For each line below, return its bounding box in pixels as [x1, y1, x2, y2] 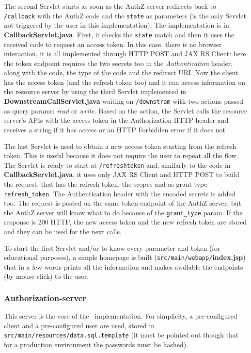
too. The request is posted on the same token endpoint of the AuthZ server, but [4, 198, 241, 208]
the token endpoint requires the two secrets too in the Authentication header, [4, 58, 233, 68]
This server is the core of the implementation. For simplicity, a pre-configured [4, 311, 237, 321]
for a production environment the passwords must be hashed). [4, 339, 188, 350]
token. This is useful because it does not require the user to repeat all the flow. [4, 150, 238, 160]
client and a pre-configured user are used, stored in [4, 320, 155, 330]
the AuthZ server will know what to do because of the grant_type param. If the [4, 207, 243, 217]
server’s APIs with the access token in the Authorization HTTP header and [4, 115, 229, 125]
